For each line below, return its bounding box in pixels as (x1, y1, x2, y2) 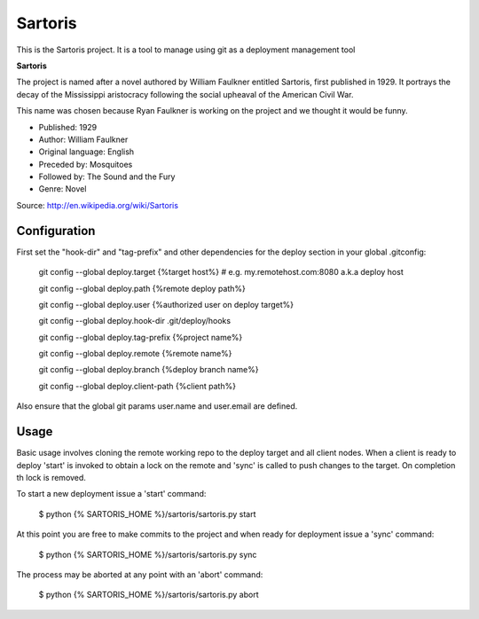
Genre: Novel (38, 184, 87, 194)
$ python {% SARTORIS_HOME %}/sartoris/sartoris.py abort (38, 590, 259, 600)
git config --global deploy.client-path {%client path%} (38, 380, 237, 391)
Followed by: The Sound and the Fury (38, 171, 176, 182)
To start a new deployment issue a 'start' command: (16, 489, 207, 499)
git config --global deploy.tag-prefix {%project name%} (38, 332, 243, 342)
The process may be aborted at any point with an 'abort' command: (16, 568, 263, 580)
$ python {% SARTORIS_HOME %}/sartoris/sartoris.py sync (38, 549, 257, 560)
